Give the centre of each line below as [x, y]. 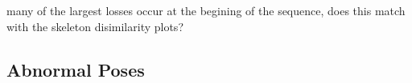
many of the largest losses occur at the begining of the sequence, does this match [206, 10]
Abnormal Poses [76, 69]
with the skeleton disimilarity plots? [95, 26]
